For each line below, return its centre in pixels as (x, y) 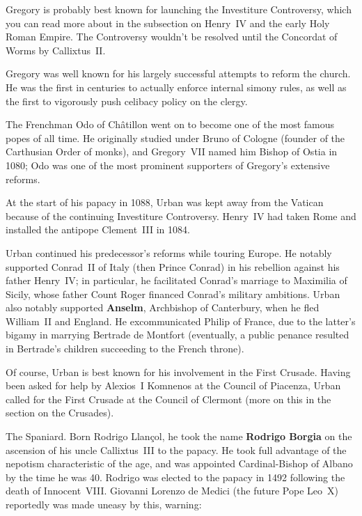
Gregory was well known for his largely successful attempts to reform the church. (178, 73)
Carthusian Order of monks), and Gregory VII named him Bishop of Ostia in (172, 151)
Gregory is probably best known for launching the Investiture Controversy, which (179, 9)
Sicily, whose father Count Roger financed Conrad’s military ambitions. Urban (173, 294)
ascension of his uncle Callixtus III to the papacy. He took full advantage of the (176, 449)
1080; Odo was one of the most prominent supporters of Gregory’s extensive (168, 165)
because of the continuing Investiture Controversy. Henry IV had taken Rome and (181, 216)
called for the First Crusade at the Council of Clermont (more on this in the (168, 399)
